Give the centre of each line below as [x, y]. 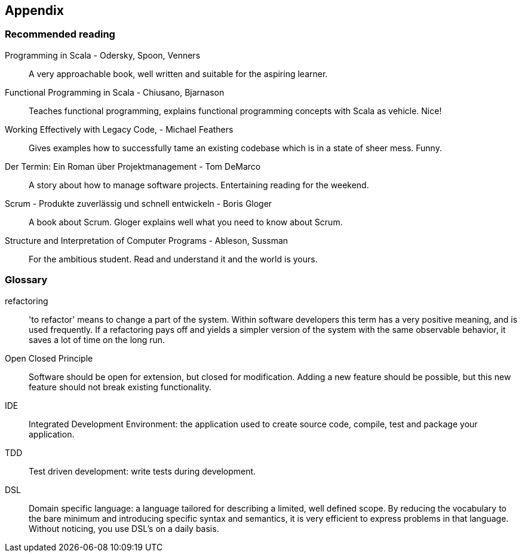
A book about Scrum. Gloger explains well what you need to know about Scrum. [186, 222]
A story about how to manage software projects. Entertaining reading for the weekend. [199, 185]
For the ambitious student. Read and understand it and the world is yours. [173, 259]
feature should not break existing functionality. [120, 387]
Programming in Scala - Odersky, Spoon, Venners [103, 55]
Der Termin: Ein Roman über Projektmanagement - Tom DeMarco [133, 166]
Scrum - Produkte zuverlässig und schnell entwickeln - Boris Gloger [139, 203]
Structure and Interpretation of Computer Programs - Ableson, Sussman [147, 240]
